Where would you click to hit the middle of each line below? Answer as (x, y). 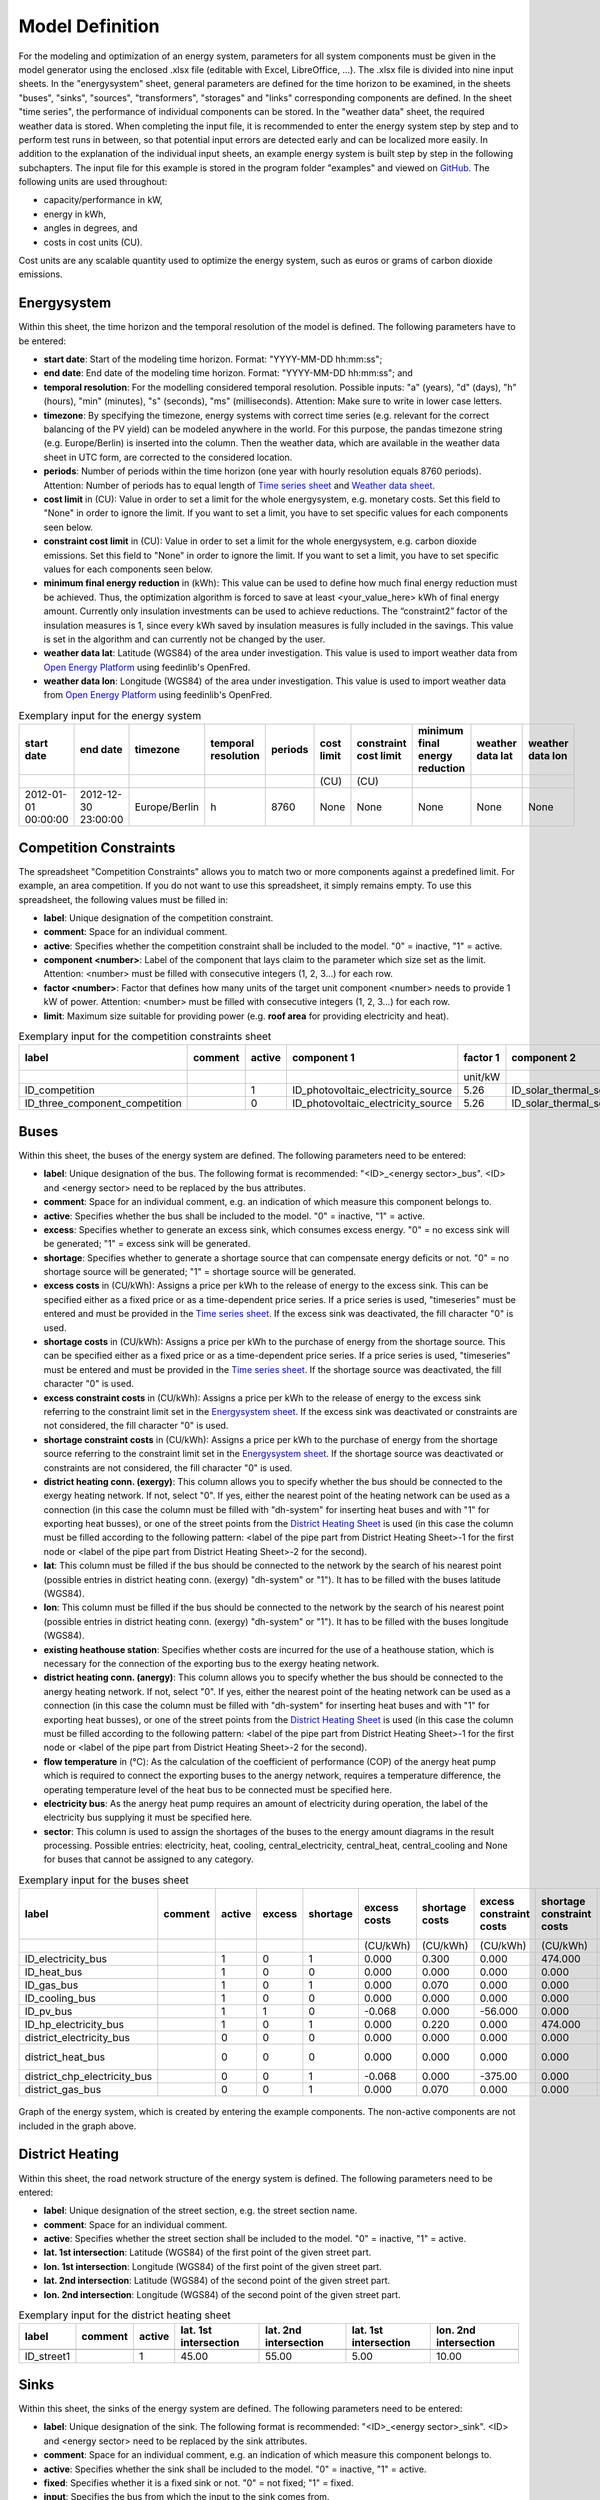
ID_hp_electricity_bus (74, 2025)
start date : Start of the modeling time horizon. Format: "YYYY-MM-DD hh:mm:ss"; (213, 359)
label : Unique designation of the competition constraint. (158, 917)
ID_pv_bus (48, 2012)
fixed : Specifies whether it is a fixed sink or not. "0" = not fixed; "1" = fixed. (198, 2482)
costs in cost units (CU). (93, 242)
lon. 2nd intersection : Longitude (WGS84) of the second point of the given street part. (222, 2294)
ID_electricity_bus (66, 1959)
